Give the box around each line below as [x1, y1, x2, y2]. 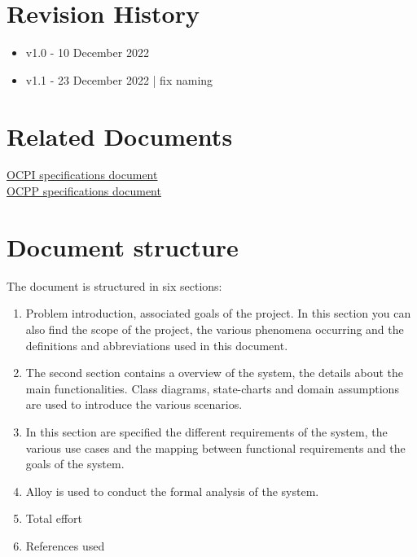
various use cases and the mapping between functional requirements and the [25, 439, 406, 456]
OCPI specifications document [7, 166, 158, 183]
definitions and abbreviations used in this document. [25, 336, 288, 353]
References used [25, 537, 105, 554]
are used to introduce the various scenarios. [25, 396, 243, 413]
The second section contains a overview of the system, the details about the [25, 364, 404, 381]
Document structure [7, 230, 239, 263]
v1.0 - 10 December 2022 [25, 44, 149, 61]
